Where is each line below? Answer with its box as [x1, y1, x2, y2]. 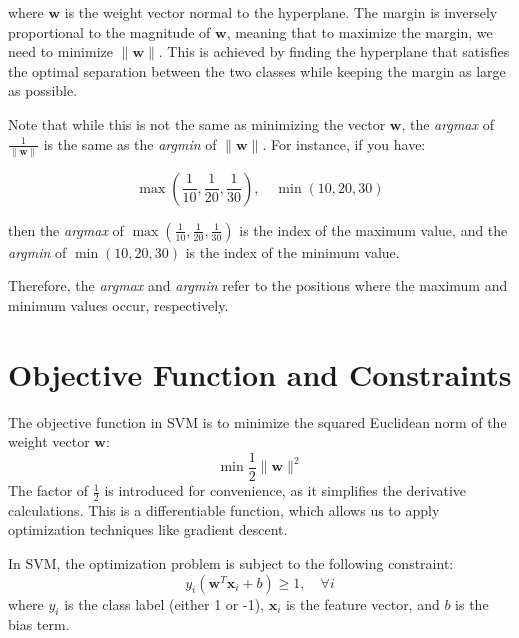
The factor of [8, 480, 89, 501]
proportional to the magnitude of [8, 21, 211, 42]
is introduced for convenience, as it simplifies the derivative [104, 480, 467, 501]
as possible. [8, 80, 78, 101]
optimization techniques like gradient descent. [8, 519, 288, 540]
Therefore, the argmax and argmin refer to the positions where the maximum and [8, 275, 508, 296]
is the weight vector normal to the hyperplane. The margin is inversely [64, 2, 498, 22]
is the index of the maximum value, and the [239, 219, 508, 240]
